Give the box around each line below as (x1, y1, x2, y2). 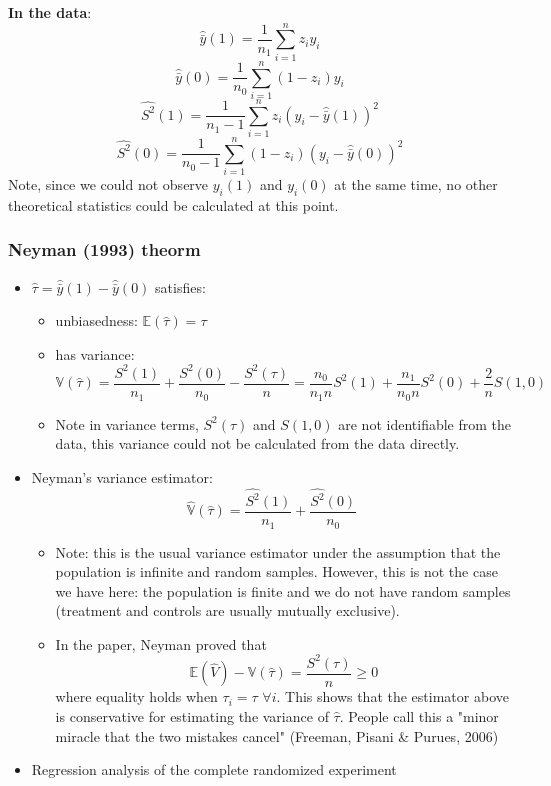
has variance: (55, 343, 135, 364)
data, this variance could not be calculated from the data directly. (55, 433, 460, 454)
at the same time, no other (334, 174, 498, 195)
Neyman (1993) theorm (8, 237, 201, 262)
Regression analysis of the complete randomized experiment (31, 759, 397, 780)
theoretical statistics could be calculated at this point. (8, 194, 339, 215)
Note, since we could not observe (8, 174, 209, 195)
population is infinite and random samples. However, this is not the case (55, 561, 498, 582)
